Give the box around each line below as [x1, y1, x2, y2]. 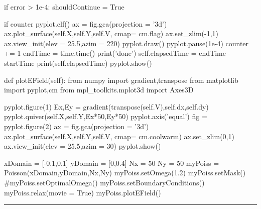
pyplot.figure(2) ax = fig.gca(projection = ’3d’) [4, 121, 149, 131]
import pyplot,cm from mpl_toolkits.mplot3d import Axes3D [4, 84, 194, 95]
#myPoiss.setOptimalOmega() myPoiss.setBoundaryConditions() [4, 177, 205, 187]
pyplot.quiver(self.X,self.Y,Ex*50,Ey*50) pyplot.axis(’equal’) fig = [4, 111, 207, 122]
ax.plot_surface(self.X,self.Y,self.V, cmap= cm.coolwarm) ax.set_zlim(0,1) [4, 131, 234, 141]
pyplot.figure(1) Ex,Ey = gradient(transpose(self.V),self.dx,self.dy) [4, 101, 209, 112]
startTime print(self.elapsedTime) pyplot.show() [4, 57, 152, 68]
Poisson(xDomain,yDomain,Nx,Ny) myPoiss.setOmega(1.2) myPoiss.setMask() [4, 167, 246, 178]
